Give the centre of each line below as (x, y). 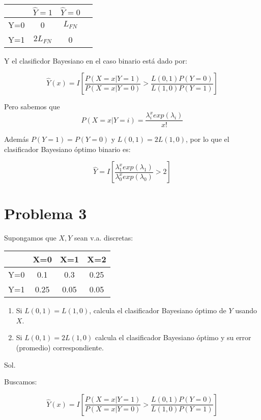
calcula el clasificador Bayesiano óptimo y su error (173, 337)
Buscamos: (21, 382)
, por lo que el (208, 139)
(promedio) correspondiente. (60, 347)
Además (17, 139)
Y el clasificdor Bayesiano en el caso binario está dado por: (96, 60)
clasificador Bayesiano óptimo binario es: (67, 149)
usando (246, 310)
